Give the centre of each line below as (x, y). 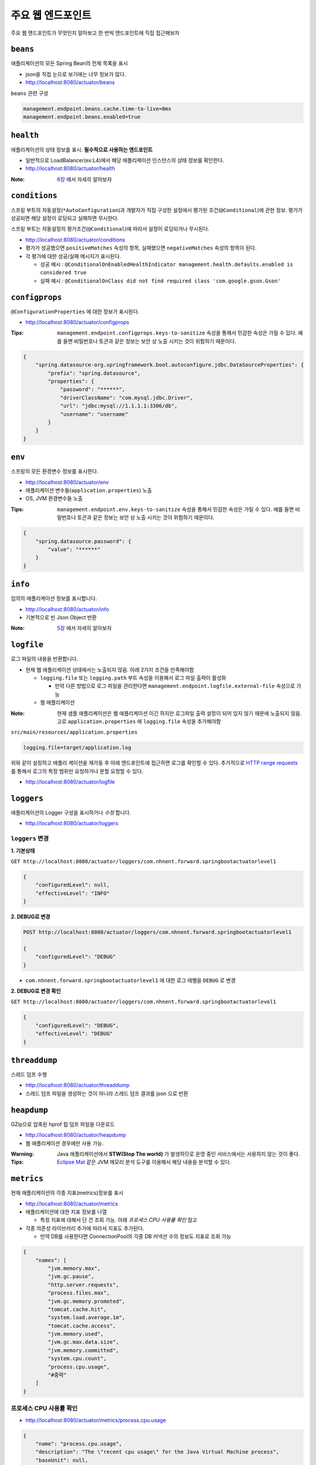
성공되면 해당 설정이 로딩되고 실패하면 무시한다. (65, 218)
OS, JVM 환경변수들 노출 (54, 499)
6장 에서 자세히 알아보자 (85, 179)
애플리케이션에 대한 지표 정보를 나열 (66, 1212)
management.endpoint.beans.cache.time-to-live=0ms (97, 109)
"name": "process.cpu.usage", (79, 1444)
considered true (63, 273)
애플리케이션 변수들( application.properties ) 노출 (89, 490)
